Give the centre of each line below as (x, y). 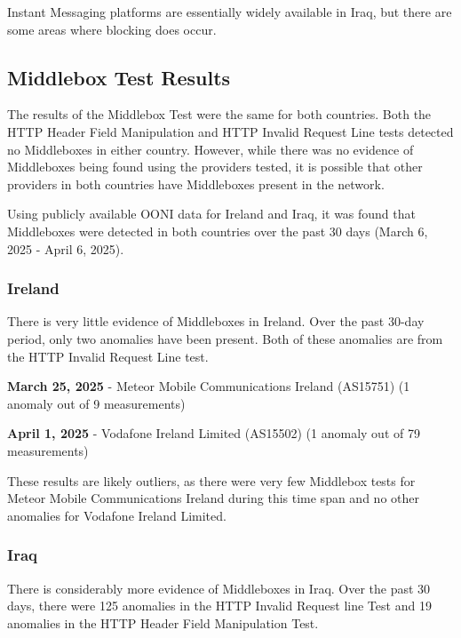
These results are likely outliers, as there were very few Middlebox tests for (211, 480)
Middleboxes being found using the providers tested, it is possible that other (215, 167)
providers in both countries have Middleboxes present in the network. (196, 183)
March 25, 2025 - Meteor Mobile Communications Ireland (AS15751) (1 (209, 386)
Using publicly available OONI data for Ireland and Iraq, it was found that (211, 214)
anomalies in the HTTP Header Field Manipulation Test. (163, 622)
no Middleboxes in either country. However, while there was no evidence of (211, 149)
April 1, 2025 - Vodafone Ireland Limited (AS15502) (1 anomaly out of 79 (214, 433)
